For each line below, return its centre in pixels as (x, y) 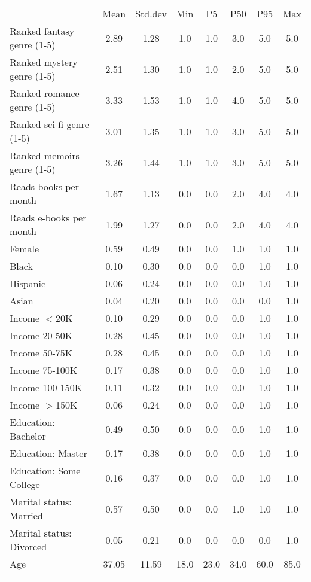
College (25, 484)
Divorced (28, 546)
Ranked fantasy (42, 31)
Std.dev (151, 13)
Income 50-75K (41, 353)
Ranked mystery (44, 62)
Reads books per (45, 186)
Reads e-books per (48, 217)
